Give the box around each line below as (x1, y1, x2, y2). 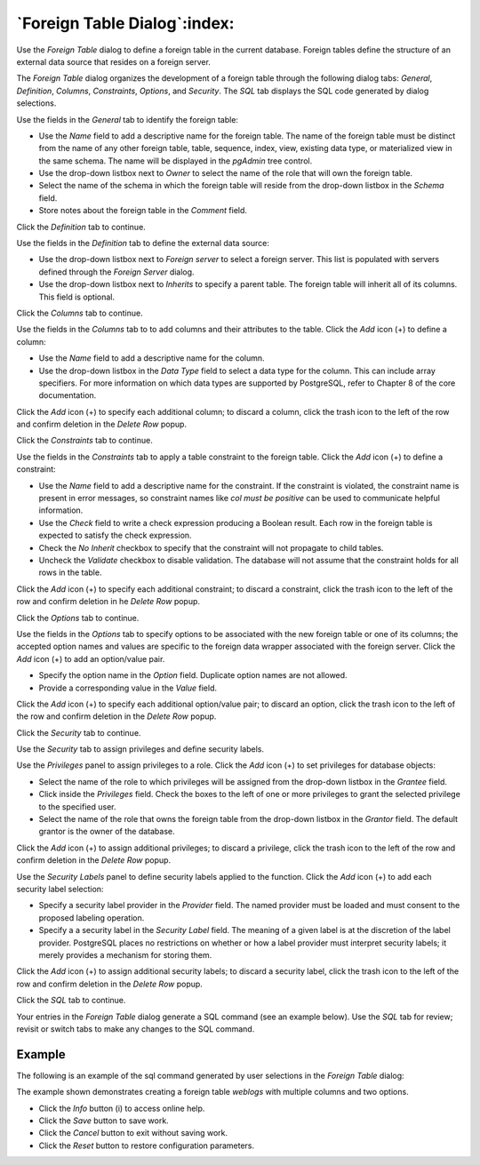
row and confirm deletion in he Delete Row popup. (16, 596, 200, 607)
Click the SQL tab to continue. (16, 995, 126, 1006)
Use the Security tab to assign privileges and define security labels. (16, 744, 264, 754)
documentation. (38, 390, 97, 401)
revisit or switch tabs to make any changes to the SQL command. (16, 1023, 255, 1034)
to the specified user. (38, 801, 116, 812)
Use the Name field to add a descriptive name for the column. (38, 353, 266, 363)
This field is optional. (38, 291, 116, 302)
